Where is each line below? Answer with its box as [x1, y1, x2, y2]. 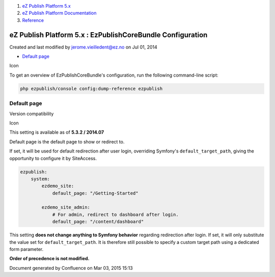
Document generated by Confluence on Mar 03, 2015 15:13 [9, 265, 133, 271]
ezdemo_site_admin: [41, 205, 90, 210]
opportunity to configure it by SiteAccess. [9, 155, 97, 161]
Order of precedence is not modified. [9, 256, 90, 262]
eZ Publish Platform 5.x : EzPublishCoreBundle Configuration [9, 31, 208, 39]
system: [31, 176, 50, 182]
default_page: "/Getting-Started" [52, 190, 139, 196]
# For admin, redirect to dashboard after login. [52, 212, 179, 217]
